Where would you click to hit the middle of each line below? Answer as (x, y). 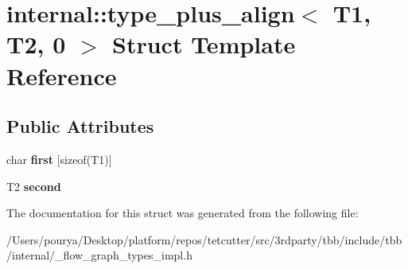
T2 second (34, 186)
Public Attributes (80, 126)
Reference (62, 75)
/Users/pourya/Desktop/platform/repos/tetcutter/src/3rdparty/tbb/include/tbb (204, 239)
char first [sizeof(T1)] (59, 159)
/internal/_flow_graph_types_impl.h (99, 255)
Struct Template (204, 44)
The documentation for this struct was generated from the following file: (183, 213)
